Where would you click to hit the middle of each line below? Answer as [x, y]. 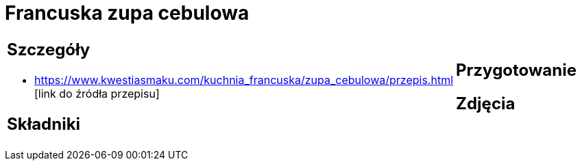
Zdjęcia [486, 103]
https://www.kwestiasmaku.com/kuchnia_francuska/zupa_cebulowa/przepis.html [244, 80]
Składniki [44, 124]
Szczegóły [49, 49]
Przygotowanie [516, 70]
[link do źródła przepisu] [97, 93]
